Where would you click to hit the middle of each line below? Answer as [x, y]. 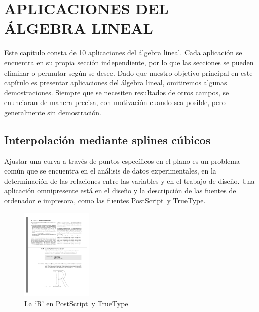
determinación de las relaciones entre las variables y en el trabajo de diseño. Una [129, 180]
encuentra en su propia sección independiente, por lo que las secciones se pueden [129, 62]
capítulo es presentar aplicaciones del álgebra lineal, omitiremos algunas [116, 82]
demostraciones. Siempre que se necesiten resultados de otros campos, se [117, 92]
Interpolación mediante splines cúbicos [107, 139]
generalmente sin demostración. [53, 112]
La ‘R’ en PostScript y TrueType [76, 303]
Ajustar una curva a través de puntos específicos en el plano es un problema [122, 161]
